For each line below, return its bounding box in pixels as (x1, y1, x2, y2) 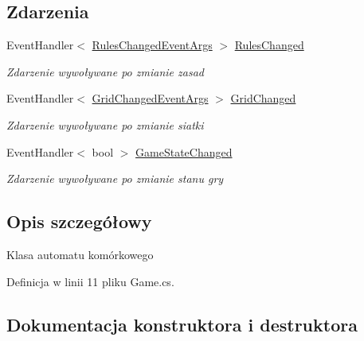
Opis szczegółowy (6, 209, 152, 234)
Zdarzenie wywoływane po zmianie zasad (6, 63, 204, 79)
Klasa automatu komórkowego (6, 246, 154, 262)
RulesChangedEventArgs (92, 37, 213, 53)
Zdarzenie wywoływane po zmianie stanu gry (6, 170, 224, 187)
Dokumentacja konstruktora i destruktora (6, 312, 358, 336)
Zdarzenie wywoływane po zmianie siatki (6, 116, 204, 133)
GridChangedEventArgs (92, 90, 209, 107)
